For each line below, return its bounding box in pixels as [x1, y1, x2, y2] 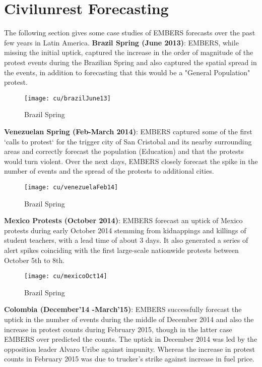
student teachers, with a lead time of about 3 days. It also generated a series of [4, 235, 248, 245]
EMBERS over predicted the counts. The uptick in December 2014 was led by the [4, 334, 257, 344]
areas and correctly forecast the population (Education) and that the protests [4, 146, 244, 156]
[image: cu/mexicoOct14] [24, 273, 107, 280]
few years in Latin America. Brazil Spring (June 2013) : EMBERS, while [4, 37, 239, 47]
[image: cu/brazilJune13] [24, 94, 111, 102]
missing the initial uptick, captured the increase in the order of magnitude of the [4, 47, 253, 58]
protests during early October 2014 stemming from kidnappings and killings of [4, 225, 246, 235]
